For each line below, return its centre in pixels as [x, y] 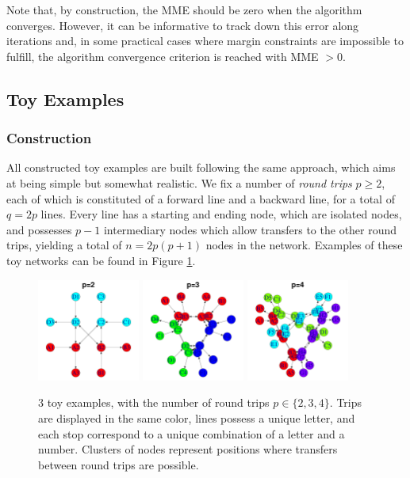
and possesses [39, 229]
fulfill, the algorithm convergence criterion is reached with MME [163, 56]
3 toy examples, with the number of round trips [154, 402]
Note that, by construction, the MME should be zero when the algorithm [184, 9]
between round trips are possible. [119, 464]
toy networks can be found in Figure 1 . [101, 260]
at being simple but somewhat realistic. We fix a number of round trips [179, 182]
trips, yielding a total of [64, 245]
